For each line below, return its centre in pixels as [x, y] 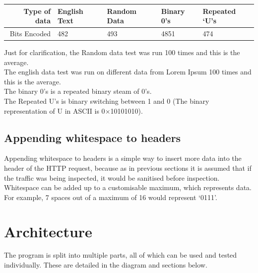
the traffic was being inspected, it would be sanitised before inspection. [112, 177]
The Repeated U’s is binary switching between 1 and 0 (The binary [107, 101]
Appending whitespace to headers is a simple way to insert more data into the [123, 158]
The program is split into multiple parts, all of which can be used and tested [121, 255]
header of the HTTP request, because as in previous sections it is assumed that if [128, 168]
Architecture [48, 231]
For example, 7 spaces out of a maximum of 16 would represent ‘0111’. [111, 197]
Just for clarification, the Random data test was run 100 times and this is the [122, 52]
